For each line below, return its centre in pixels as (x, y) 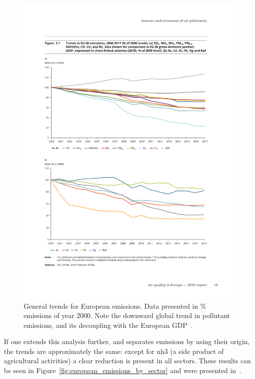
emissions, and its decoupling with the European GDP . (108, 325)
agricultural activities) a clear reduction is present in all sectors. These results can (127, 361)
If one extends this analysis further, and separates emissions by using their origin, (127, 341)
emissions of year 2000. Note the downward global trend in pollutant (127, 315)
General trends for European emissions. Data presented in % (115, 306)
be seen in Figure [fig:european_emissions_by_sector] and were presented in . (123, 370)
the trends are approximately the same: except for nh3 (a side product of (114, 351)
